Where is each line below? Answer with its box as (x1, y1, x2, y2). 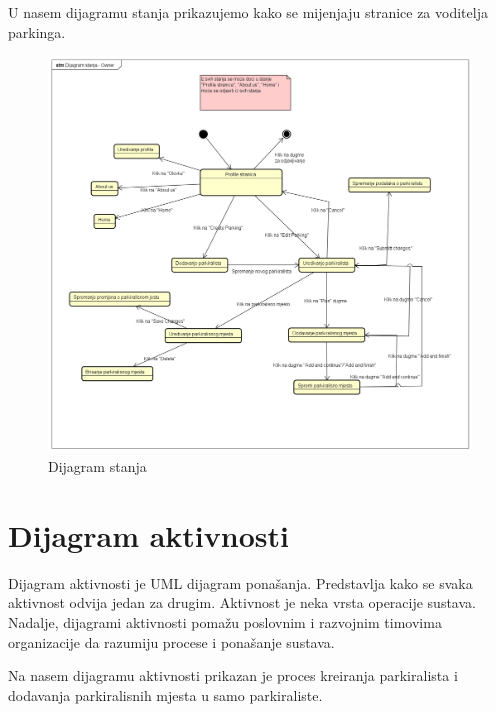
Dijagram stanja (48, 456, 147, 477)
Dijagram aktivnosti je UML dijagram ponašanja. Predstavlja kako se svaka (8, 572, 473, 593)
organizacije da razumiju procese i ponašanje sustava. (8, 631, 335, 652)
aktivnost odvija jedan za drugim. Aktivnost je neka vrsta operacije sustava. (8, 592, 476, 613)
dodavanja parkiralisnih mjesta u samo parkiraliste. (8, 684, 323, 705)
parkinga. (8, 21, 66, 42)
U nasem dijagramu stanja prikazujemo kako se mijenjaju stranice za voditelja (8, 2, 488, 22)
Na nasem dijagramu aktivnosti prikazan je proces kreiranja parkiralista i (8, 665, 458, 686)
